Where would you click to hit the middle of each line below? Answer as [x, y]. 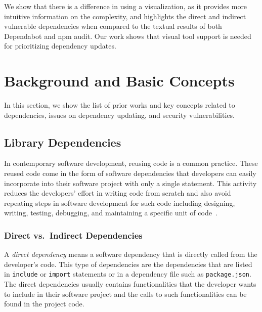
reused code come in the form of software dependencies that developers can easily [130, 173]
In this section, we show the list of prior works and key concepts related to [120, 105]
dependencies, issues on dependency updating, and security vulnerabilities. [119, 115]
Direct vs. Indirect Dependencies [73, 235]
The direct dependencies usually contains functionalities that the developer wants [130, 284]
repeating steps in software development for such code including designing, [120, 203]
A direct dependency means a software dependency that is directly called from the [131, 254]
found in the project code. [44, 304]
